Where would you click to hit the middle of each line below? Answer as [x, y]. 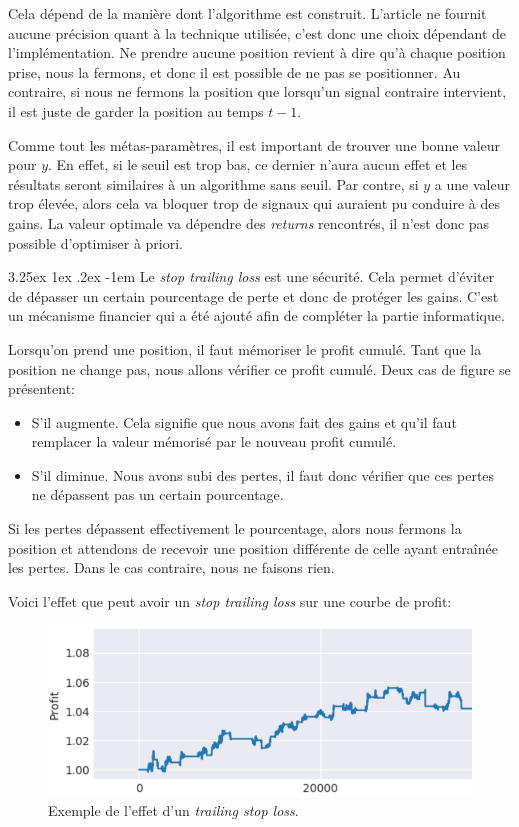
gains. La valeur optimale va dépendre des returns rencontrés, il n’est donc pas [249, 222]
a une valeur [472, 183]
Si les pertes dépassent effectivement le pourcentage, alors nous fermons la [235, 528]
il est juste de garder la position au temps [136, 110]
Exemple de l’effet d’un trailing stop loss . [173, 810]
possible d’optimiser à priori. [95, 242]
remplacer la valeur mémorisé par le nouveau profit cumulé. [214, 441]
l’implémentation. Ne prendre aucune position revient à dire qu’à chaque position [257, 52]
